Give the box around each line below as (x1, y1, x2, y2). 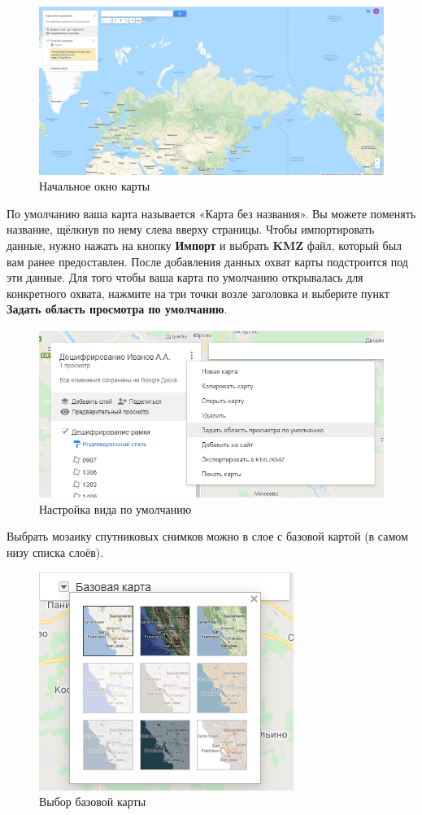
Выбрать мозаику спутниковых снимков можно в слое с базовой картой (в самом (7, 528, 408, 545)
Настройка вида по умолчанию (39, 500, 192, 517)
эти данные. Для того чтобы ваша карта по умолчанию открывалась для (7, 269, 363, 286)
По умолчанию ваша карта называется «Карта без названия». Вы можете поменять (7, 204, 416, 221)
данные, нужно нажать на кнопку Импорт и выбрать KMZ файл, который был (7, 236, 402, 253)
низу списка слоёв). (7, 543, 104, 560)
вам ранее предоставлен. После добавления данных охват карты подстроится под (7, 252, 408, 269)
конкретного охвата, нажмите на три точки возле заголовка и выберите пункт (7, 284, 389, 301)
